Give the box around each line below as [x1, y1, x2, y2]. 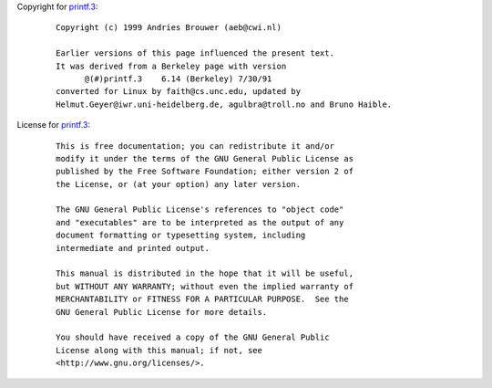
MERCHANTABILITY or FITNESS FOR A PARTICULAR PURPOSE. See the [56, 294, 350, 305]
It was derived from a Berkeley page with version [56, 60, 287, 71]
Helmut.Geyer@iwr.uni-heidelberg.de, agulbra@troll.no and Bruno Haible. [56, 99, 393, 110]
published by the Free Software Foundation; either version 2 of [56, 166, 354, 177]
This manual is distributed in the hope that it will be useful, [56, 268, 354, 278]
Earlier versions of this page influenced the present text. [56, 48, 334, 58]
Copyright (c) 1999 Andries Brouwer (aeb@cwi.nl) [56, 23, 282, 33]
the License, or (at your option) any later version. [56, 179, 301, 189]
